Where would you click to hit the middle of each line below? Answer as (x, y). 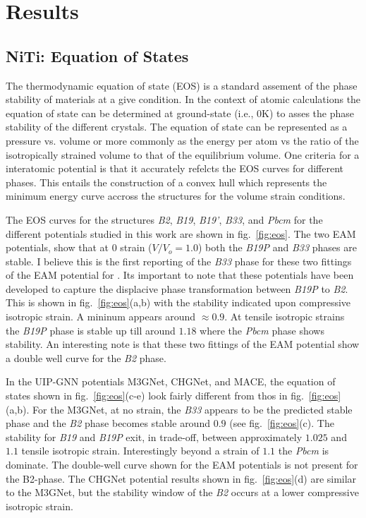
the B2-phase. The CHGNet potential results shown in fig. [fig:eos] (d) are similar (181, 478)
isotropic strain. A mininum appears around (101, 317)
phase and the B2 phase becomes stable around (108, 423)
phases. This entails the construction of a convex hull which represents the (166, 182)
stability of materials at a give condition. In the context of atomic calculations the (183, 99)
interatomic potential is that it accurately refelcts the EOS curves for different (175, 168)
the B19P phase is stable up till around (91, 330)
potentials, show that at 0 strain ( (79, 247)
